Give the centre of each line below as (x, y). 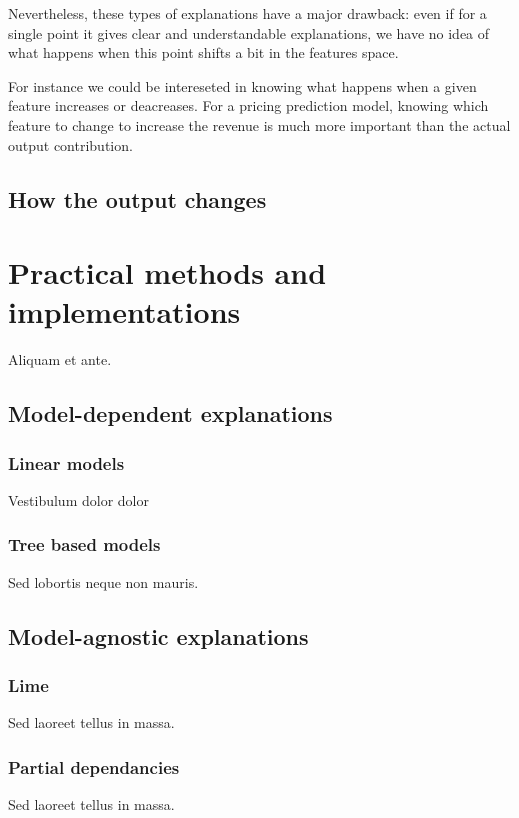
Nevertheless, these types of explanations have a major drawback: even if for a (247, 13)
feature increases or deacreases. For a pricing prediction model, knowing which (248, 105)
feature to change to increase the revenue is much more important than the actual (259, 124)
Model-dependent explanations (170, 413)
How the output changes (137, 198)
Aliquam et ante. (60, 359)
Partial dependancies (94, 766)
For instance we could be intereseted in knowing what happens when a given (242, 85)
